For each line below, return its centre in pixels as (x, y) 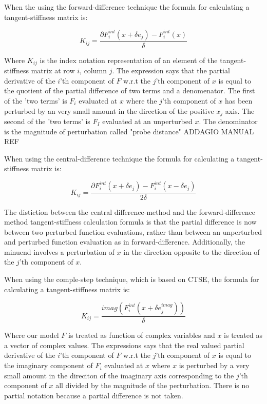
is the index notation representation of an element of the (129, 60)
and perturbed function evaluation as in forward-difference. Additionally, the (125, 242)
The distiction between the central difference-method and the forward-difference (130, 211)
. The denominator (228, 121)
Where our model (32, 335)
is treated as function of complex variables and (141, 335)
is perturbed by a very (214, 365)
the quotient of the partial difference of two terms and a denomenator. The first (130, 90)
